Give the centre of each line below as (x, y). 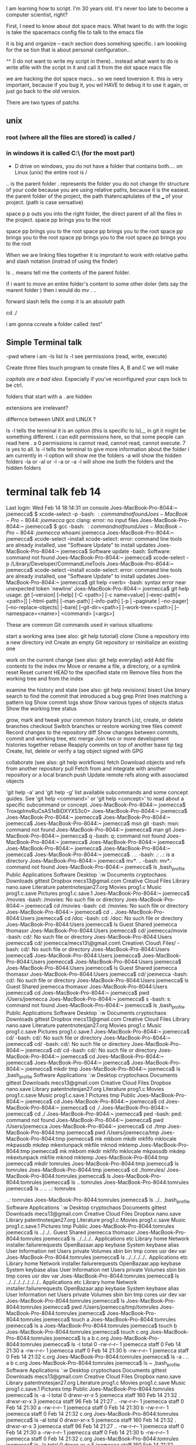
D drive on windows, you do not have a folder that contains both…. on (99, 166)
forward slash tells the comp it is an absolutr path (66, 301)
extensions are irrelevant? (37, 408)
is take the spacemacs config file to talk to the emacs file (75, 32)
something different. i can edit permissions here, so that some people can (95, 437)
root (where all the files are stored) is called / (71, 138)
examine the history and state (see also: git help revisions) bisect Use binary (98, 690)
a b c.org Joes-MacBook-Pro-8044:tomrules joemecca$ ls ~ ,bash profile (93, 1363)
